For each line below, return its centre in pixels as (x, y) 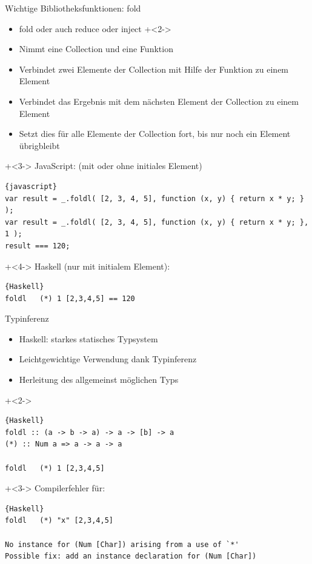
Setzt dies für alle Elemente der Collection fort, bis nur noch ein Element (155, 134)
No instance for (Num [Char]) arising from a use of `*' (122, 544)
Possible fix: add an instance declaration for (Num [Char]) (131, 556)
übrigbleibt (39, 145)
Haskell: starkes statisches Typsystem (88, 338)
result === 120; (38, 246)
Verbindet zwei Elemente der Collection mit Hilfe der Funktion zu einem (154, 69)
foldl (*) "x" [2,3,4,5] (59, 521)
